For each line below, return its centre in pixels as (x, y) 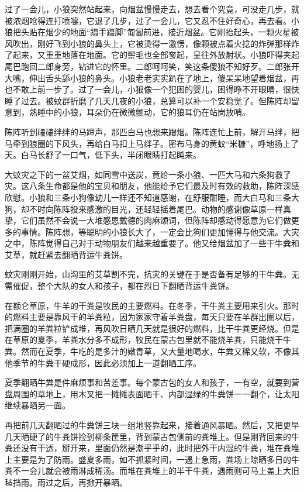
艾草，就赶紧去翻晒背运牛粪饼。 (66, 254)
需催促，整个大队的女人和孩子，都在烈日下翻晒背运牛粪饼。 (119, 286)
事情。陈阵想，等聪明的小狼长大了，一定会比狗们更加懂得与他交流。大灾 (160, 231)
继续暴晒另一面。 (37, 405)
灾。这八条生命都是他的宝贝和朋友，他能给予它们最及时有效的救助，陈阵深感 (152, 186)
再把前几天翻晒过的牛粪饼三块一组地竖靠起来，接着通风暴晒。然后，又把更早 (152, 425)
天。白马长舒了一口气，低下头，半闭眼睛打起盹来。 (103, 155)
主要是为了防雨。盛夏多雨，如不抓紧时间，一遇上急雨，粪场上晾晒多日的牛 (156, 459)
